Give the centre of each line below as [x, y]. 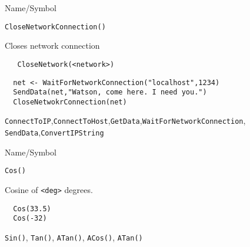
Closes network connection [52, 45]
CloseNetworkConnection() [55, 27]
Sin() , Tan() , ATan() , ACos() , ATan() [74, 237]
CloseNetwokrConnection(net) [70, 102]
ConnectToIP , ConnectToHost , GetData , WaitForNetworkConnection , [125, 121]
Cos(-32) [30, 219]
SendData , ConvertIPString [54, 132]
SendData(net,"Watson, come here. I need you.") [110, 92]
